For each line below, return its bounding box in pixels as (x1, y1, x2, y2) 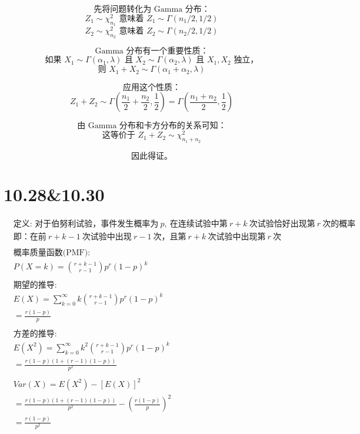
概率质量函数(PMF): (13, 248, 91, 257)
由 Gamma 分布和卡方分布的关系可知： (77, 122, 226, 131)
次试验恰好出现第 (249, 219, 315, 228)
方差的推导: (13, 330, 57, 339)
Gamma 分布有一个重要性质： (95, 47, 209, 56)
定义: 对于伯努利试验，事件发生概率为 (13, 219, 159, 228)
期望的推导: (13, 281, 57, 290)
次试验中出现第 (208, 232, 266, 241)
